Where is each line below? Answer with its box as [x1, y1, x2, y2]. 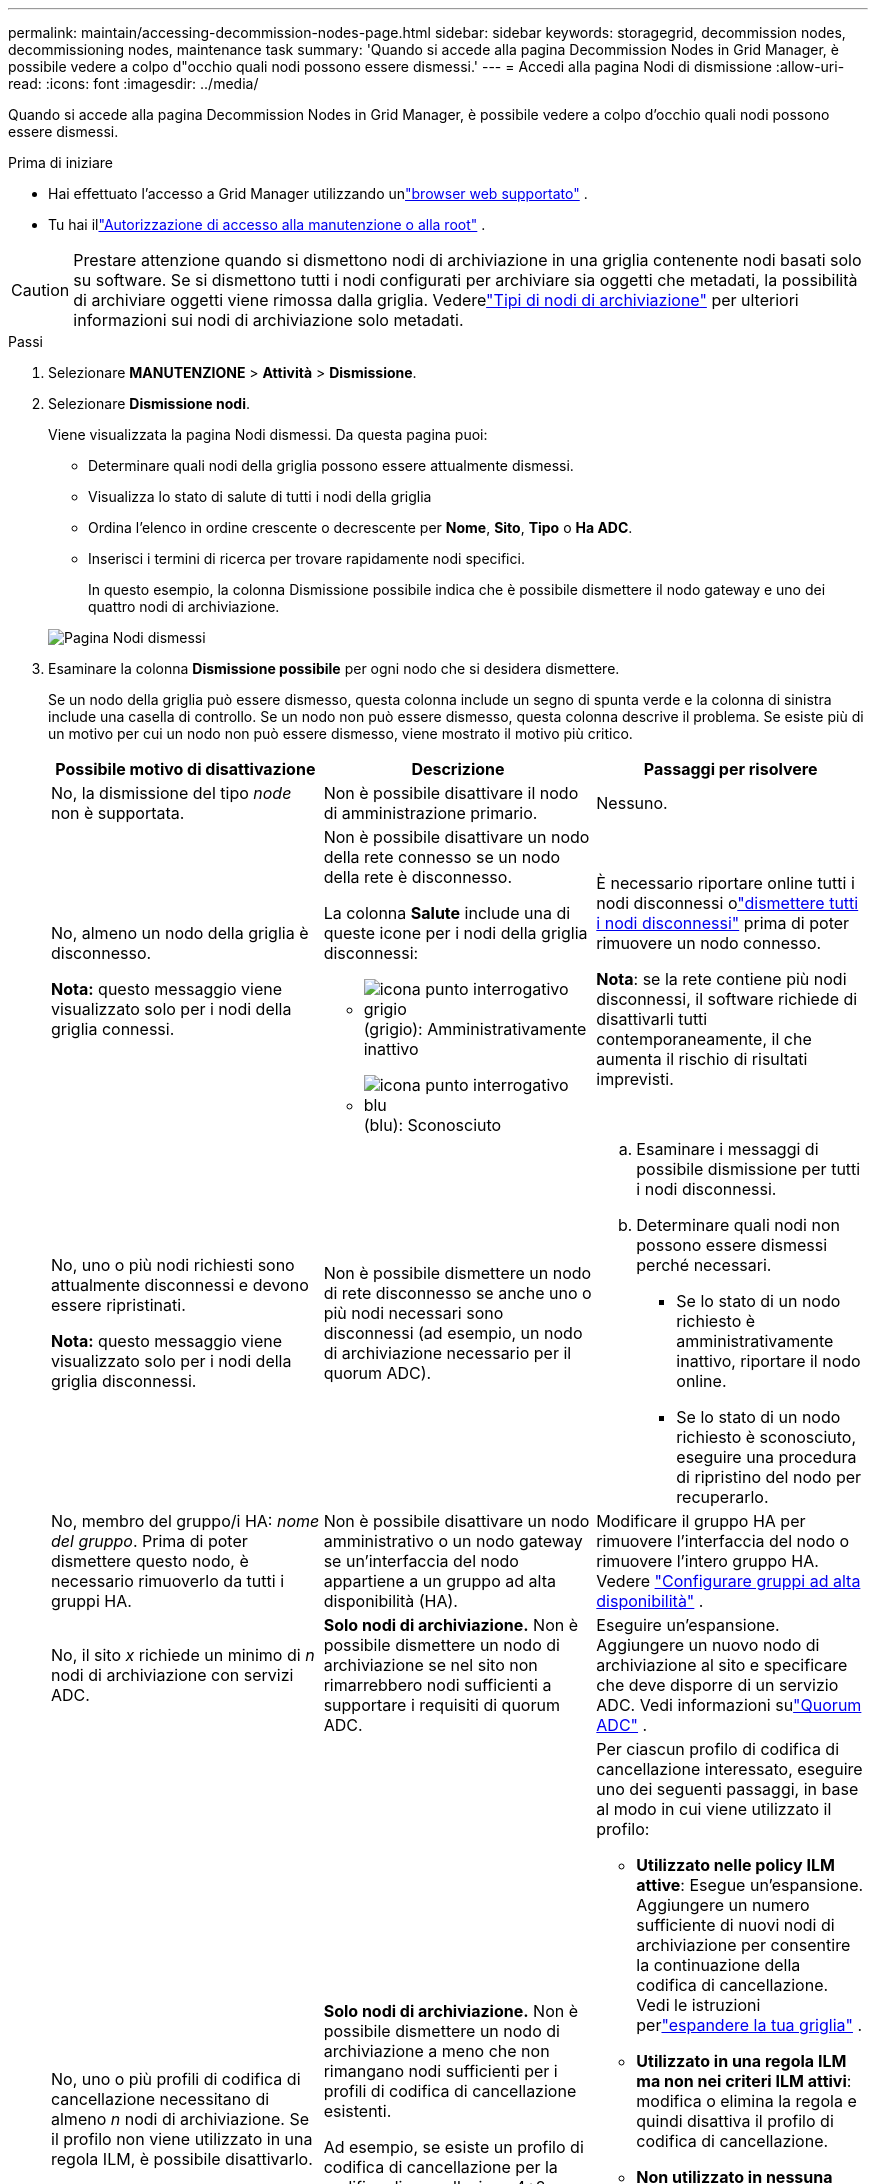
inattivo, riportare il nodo [676, 1351, 861, 1371]
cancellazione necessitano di [51, 2089, 270, 2109]
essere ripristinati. [51, 1295, 186, 1315]
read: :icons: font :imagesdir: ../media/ [8, 75, 259, 92]
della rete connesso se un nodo [323, 847, 561, 867]
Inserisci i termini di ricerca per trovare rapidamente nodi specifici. [88, 550, 525, 567]
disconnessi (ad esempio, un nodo [323, 1323, 583, 1343]
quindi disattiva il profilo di [636, 2111, 834, 2131]
